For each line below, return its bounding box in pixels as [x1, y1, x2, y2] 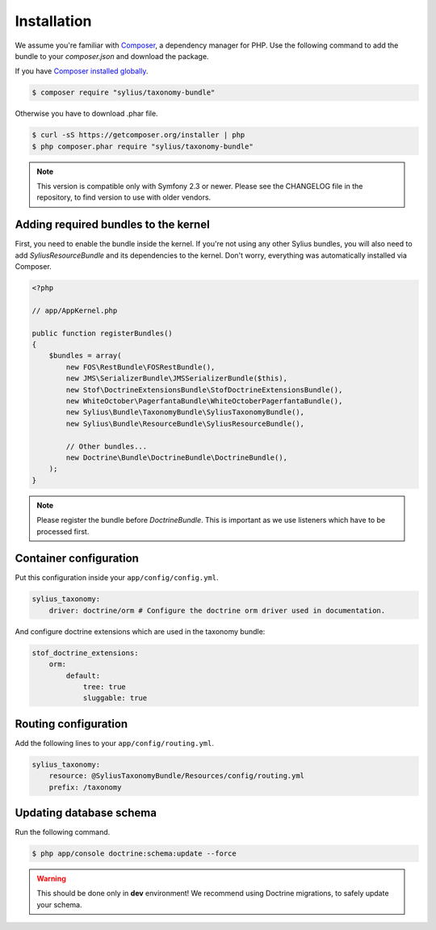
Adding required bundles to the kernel [15, 218, 210, 232]
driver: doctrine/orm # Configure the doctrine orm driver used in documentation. [48, 606, 386, 615]
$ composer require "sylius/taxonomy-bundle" [31, 88, 216, 97]
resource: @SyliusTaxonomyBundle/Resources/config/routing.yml [48, 772, 305, 781]
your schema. [36, 899, 82, 909]
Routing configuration [15, 717, 128, 730]
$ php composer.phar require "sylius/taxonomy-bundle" [31, 141, 254, 151]
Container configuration [15, 552, 139, 566]
